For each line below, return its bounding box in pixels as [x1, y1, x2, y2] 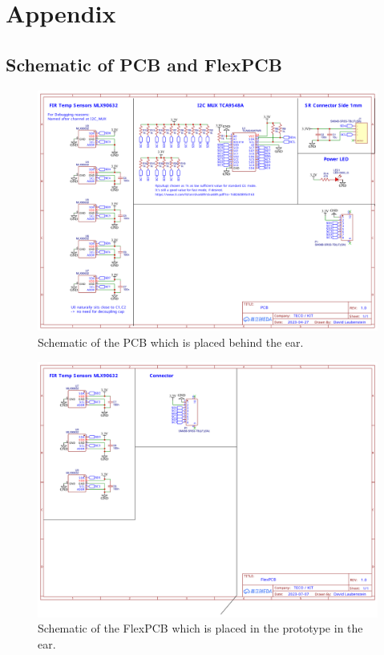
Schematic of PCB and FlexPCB [6, 51, 282, 76]
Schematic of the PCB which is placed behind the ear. [38, 333, 304, 350]
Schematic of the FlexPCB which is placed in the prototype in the [38, 620, 363, 637]
